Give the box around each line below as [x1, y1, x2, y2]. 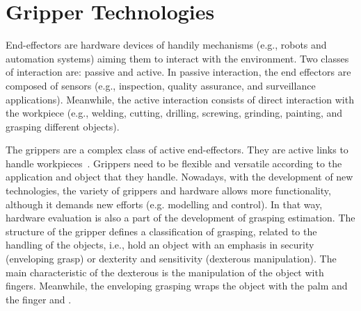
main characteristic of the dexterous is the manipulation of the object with [6, 264, 324, 279]
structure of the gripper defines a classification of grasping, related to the [6, 224, 317, 238]
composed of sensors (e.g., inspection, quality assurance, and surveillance [6, 78, 316, 92]
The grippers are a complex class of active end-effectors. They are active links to [6, 142, 348, 157]
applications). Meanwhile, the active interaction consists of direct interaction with [6, 92, 354, 106]
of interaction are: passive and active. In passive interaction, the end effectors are [6, 65, 351, 79]
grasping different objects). [6, 119, 120, 133]
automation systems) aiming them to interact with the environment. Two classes [6, 51, 349, 65]
